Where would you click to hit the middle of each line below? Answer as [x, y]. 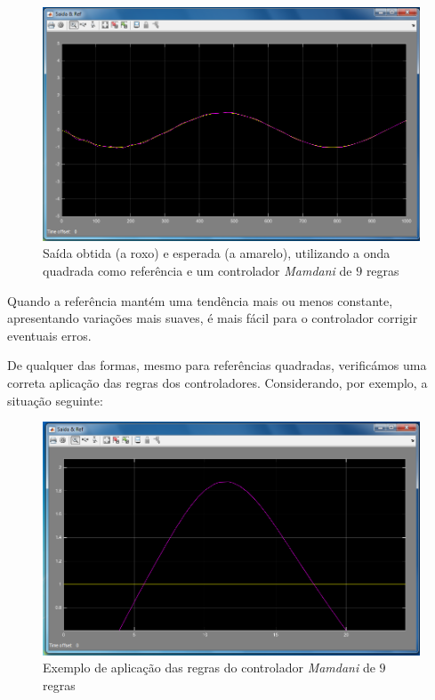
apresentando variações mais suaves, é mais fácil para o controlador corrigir [213, 318]
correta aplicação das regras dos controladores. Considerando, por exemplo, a [217, 382]
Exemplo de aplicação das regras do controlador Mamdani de [209, 668]
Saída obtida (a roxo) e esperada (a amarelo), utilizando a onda [217, 253]
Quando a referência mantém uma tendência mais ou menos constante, [200, 300]
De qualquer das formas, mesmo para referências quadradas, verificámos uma [217, 365]
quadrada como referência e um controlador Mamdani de [197, 270]
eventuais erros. [49, 335]
